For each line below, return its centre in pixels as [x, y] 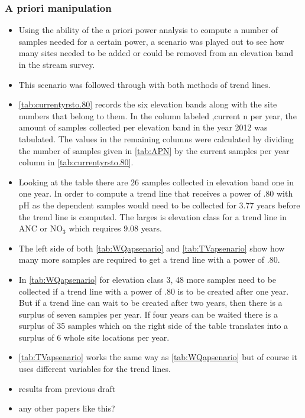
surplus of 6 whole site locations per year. [94, 337]
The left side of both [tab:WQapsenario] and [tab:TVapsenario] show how [152, 248]
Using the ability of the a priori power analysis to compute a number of [148, 30]
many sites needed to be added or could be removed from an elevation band [156, 53]
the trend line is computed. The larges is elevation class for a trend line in [152, 216]
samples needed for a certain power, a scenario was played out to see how [151, 41]
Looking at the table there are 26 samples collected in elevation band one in [156, 182]
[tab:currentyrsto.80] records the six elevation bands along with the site [148, 104]
